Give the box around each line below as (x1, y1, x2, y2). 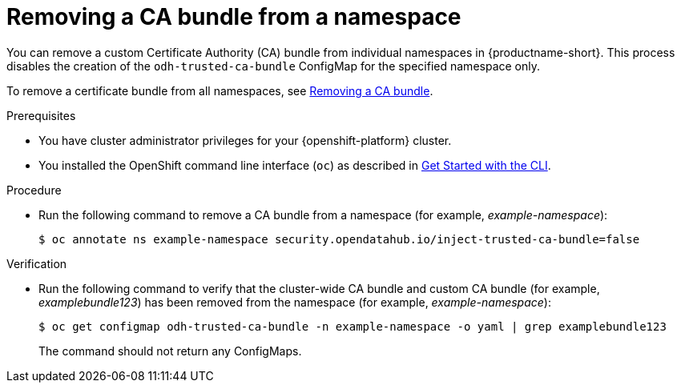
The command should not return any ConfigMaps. (38, 343, 302, 358)
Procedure (6, 182, 62, 197)
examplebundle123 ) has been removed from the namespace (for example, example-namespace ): (38, 295, 551, 309)
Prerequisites (6, 108, 76, 122)
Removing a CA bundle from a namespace (6, 3, 461, 30)
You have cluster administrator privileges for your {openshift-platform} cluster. (38, 133, 452, 147)
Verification (6, 256, 67, 271)
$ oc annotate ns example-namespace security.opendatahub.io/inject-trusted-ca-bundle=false (38, 232, 640, 246)
